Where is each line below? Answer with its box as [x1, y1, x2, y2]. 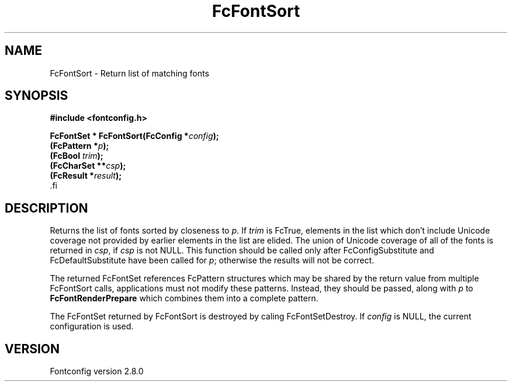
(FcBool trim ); [50, 151, 103, 161]
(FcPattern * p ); [50, 141, 109, 151]
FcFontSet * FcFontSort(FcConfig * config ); [50, 131, 219, 141]
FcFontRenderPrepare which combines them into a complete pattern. [50, 293, 319, 304]
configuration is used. [50, 321, 134, 332]
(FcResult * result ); [50, 171, 122, 181]
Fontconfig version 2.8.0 [50, 366, 144, 377]
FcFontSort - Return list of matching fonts [50, 68, 209, 78]
